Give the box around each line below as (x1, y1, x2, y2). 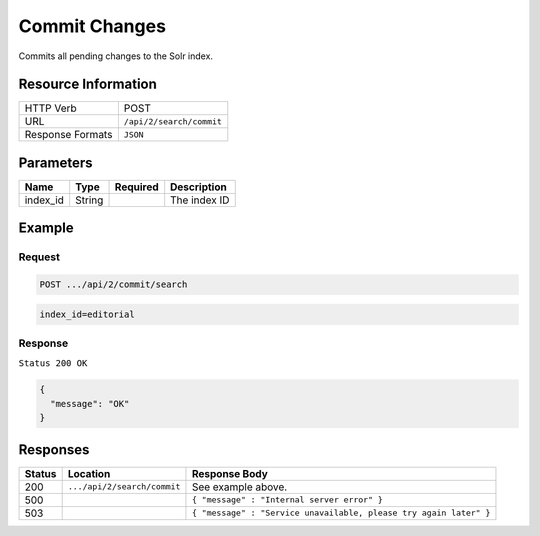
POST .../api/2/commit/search (39, 279, 188, 290)
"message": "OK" (50, 398, 130, 409)
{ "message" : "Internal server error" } (191, 495, 384, 505)
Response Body (191, 466, 269, 480)
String (75, 193, 104, 207)
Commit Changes (18, 15, 167, 37)
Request (18, 250, 60, 264)
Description (170, 180, 227, 194)
